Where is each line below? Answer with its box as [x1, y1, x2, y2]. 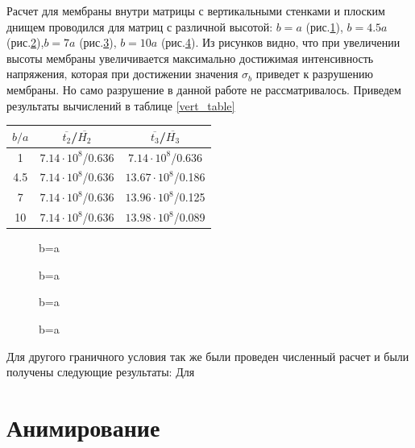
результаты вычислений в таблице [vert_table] [6, 97, 235, 114]
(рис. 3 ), [79, 34, 117, 51]
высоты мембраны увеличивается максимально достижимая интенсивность [6, 49, 374, 66]
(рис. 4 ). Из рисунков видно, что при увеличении [160, 34, 400, 51]
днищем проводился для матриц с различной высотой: [6, 18, 273, 35]
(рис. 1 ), [305, 18, 343, 35]
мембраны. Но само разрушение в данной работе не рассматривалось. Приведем [6, 81, 401, 97]
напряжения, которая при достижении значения [6, 65, 239, 82]
